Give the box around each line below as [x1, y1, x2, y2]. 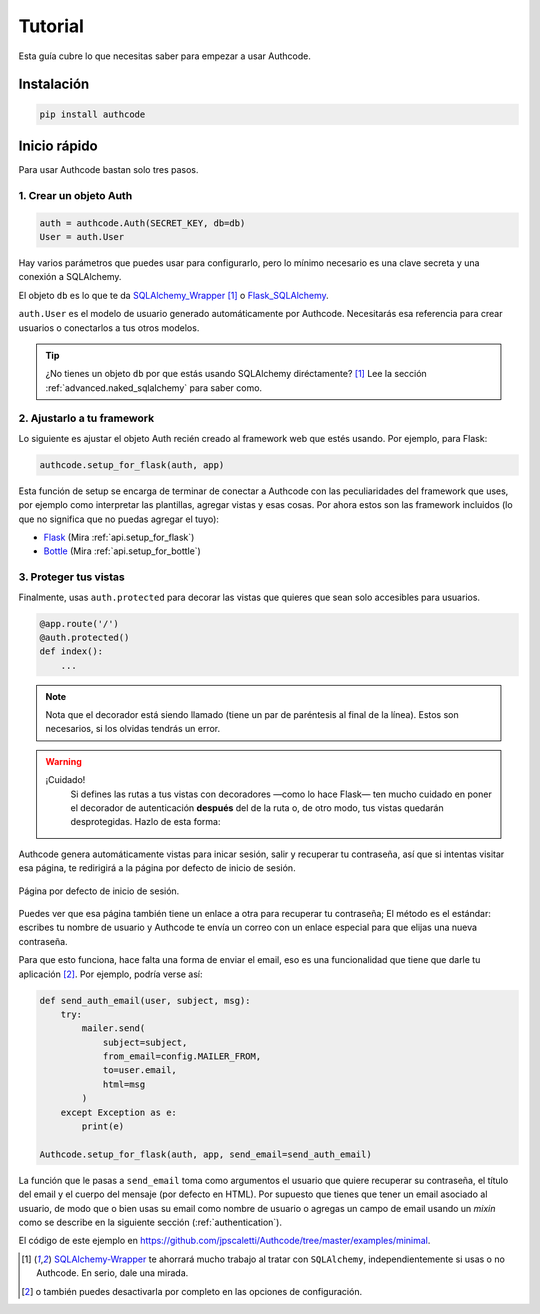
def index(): [39, 646, 104, 657]
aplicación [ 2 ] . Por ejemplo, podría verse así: [18, 968, 204, 980]
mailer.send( [81, 1023, 146, 1034]
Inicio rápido [18, 137, 99, 154]
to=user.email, [102, 1065, 177, 1076]
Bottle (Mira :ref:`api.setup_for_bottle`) [43, 545, 202, 557]
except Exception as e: [60, 1106, 177, 1118]
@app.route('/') [39, 618, 120, 629]
